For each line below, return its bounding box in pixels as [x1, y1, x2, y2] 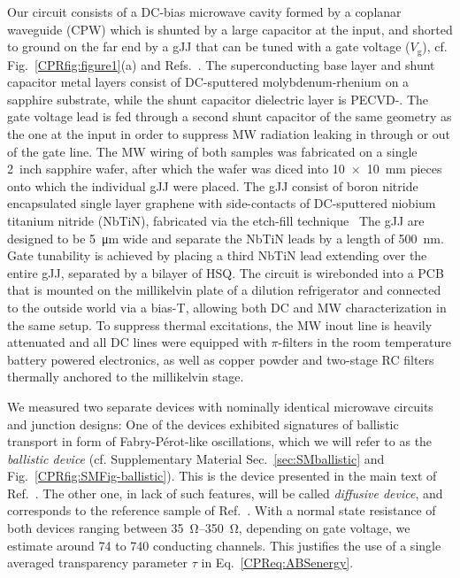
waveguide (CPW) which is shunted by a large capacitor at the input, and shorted [7, 19, 453, 38]
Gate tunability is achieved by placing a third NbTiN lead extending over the [7, 246, 427, 265]
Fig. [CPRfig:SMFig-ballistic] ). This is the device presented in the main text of [7, 466, 437, 485]
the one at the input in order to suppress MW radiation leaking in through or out [7, 125, 451, 143]
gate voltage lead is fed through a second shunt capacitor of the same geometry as [7, 107, 452, 126]
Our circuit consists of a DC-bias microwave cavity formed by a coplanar [7, 3, 402, 20]
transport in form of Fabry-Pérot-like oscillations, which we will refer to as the [7, 432, 433, 451]
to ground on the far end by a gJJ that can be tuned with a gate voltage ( [7, 37, 410, 56]
